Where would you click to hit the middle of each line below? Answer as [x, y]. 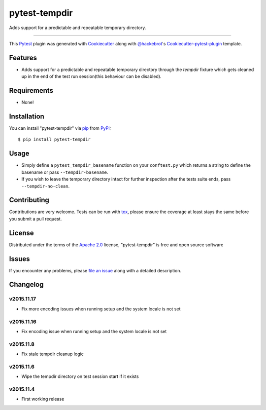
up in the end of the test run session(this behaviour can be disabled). [91, 76]
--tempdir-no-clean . [46, 186]
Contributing [29, 200]
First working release [43, 399]
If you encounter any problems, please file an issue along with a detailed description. [95, 270]
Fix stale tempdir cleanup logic [52, 354]
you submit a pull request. [35, 219]
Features [23, 57]
